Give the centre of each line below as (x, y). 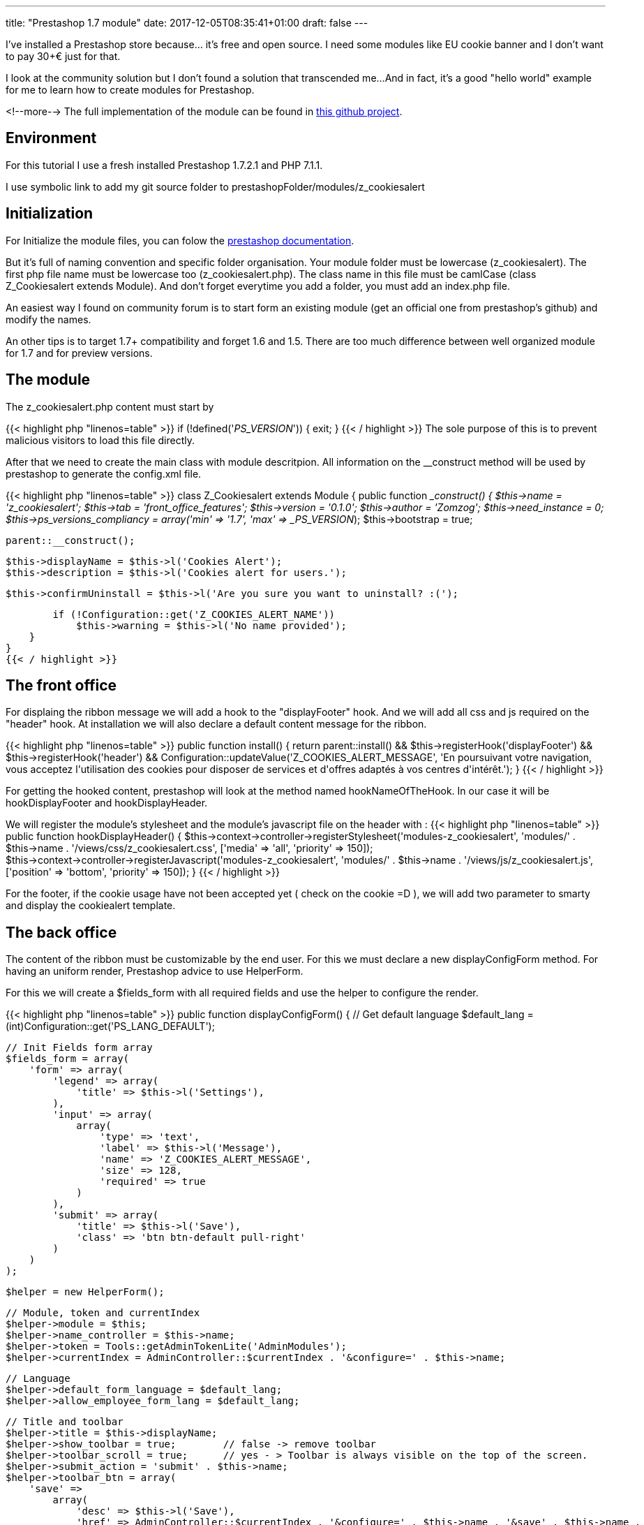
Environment (51, 138)
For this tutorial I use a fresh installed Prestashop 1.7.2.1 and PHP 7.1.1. (164, 165)
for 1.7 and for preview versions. (79, 353)
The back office (61, 932)
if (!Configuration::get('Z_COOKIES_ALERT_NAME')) (194, 614)
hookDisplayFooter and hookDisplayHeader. (107, 803)
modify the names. (48, 319)
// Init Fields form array (79, 1048)
